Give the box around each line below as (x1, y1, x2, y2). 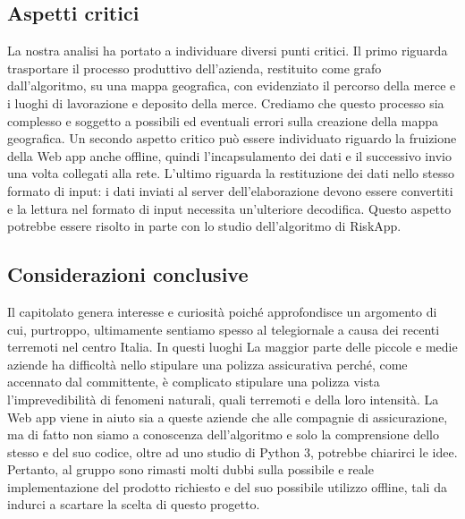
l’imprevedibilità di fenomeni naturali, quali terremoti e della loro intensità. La (7, 389, 439, 408)
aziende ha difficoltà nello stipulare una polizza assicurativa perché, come (7, 354, 408, 373)
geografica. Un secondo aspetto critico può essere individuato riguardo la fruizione (7, 129, 457, 148)
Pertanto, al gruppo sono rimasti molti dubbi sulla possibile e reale (7, 460, 374, 479)
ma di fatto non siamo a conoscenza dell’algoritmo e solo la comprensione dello (7, 425, 439, 444)
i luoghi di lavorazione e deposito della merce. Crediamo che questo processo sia (7, 93, 444, 112)
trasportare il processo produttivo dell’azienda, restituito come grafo (7, 58, 382, 77)
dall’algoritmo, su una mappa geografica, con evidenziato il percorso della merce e (7, 76, 456, 95)
